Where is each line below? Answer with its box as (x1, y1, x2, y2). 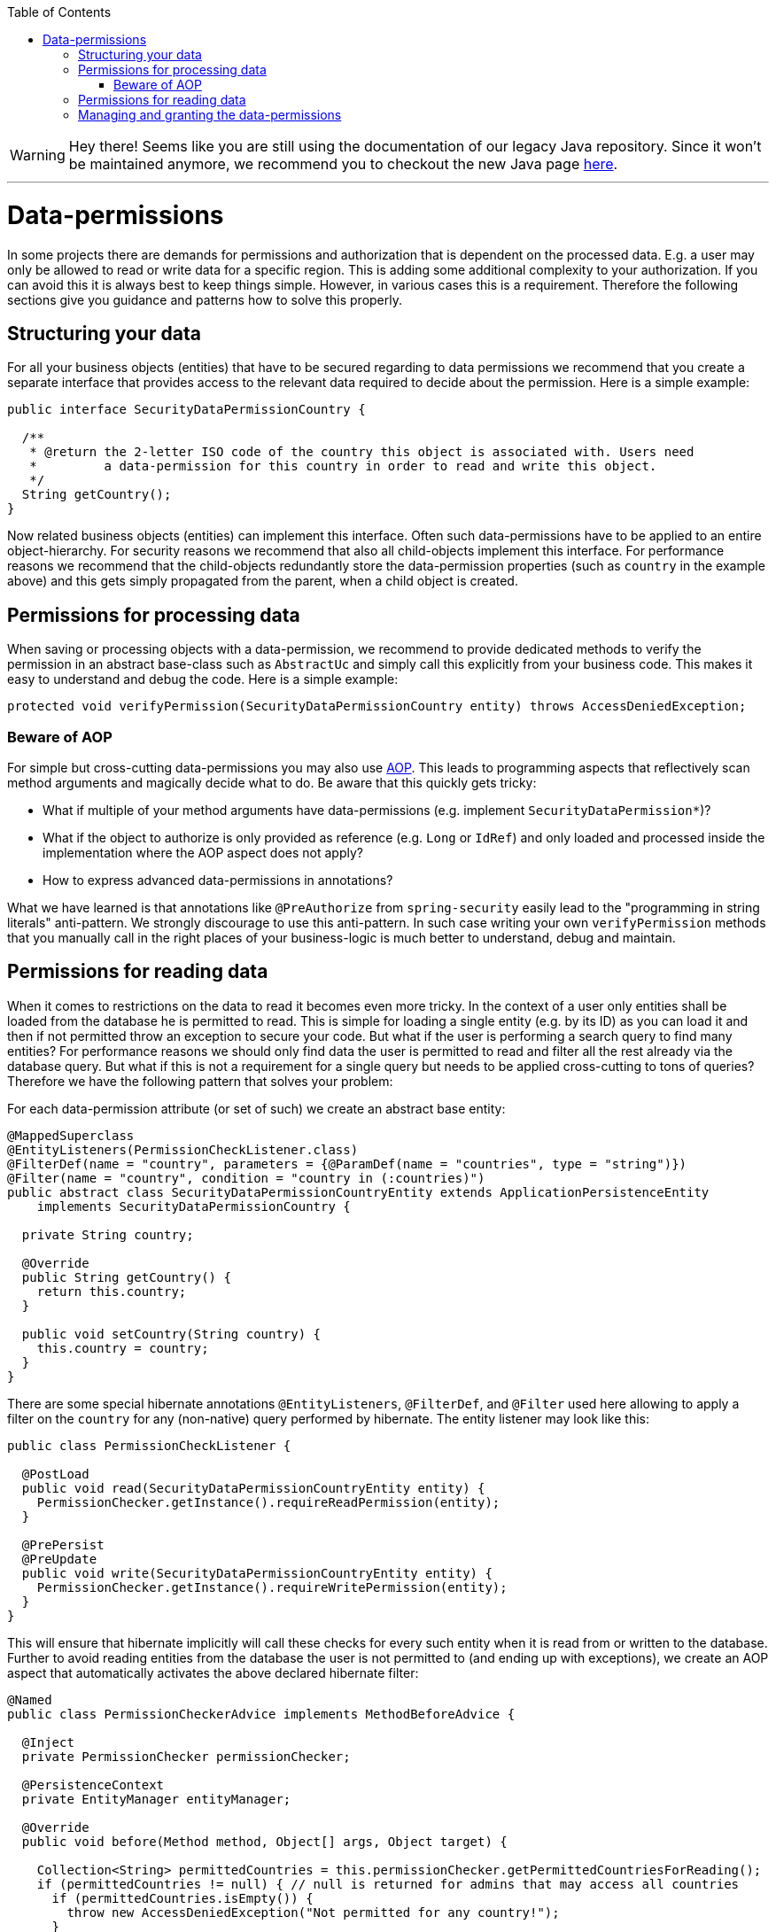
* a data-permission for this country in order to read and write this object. (29, 459, 657, 474)
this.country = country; (36, 1340, 209, 1355)
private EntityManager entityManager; (21, 1791, 291, 1806)
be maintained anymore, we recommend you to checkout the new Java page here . (68, 155, 618, 173)
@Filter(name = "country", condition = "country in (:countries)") (7, 1170, 485, 1185)
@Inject (21, 1734, 74, 1750)
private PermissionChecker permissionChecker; (21, 1749, 351, 1764)
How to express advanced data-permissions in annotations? (43, 872, 393, 888)
